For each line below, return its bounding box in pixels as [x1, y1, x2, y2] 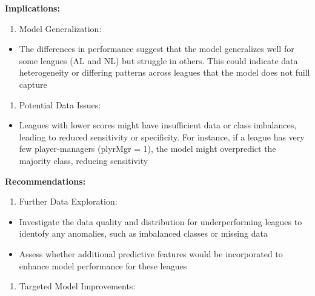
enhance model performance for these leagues [19, 259, 187, 272]
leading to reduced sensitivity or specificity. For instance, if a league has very [19, 130, 305, 143]
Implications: [5, 2, 60, 14]
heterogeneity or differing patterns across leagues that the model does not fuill [19, 66, 310, 79]
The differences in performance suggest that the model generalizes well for [19, 42, 294, 55]
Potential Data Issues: [19, 98, 101, 111]
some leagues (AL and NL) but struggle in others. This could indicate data [19, 54, 298, 67]
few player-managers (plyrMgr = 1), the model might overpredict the [19, 142, 276, 155]
